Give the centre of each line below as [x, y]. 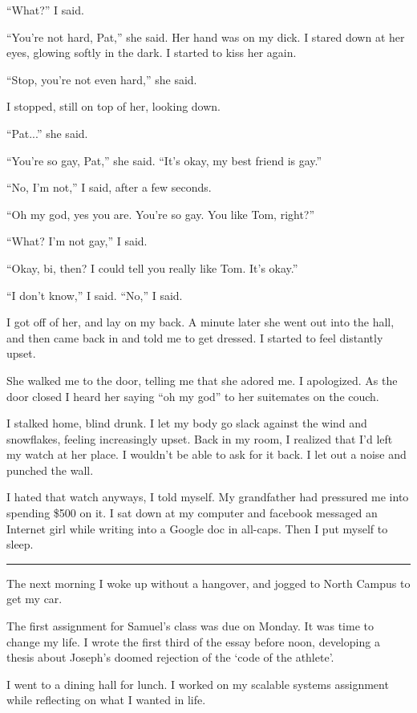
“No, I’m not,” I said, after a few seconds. [109, 187]
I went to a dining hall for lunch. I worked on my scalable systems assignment [198, 684]
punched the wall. [50, 470]
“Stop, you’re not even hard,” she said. [102, 79]
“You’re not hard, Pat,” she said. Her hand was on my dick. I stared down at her [206, 36]
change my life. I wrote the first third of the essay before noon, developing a [193, 641]
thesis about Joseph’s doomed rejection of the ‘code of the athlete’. [170, 657]
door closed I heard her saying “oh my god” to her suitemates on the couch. [193, 396]
